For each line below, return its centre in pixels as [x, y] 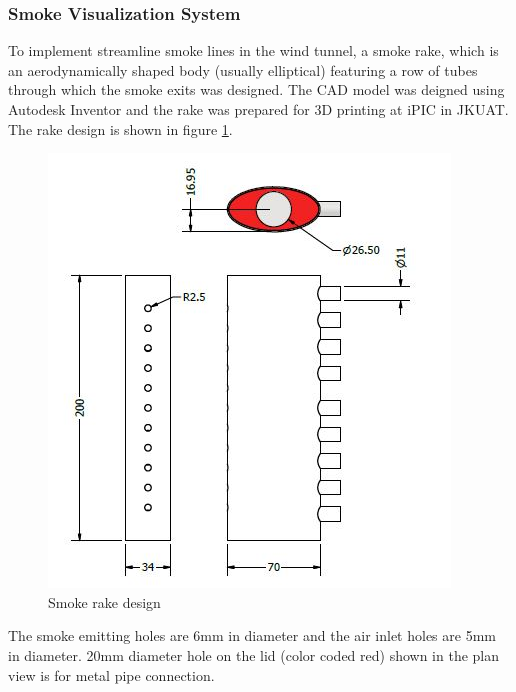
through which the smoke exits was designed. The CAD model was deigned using [256, 89]
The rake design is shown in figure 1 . [120, 128]
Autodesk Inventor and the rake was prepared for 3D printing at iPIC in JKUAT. [258, 109]
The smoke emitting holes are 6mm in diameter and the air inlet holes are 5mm [252, 635]
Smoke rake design [104, 601]
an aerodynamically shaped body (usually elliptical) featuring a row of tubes [243, 69]
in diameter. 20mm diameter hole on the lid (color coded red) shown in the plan [254, 654]
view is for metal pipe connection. [111, 674]
